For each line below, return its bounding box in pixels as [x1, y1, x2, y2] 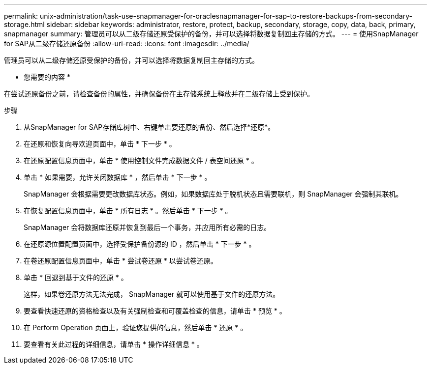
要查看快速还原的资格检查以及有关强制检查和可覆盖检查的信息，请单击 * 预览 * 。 [24, 307, 286, 315]
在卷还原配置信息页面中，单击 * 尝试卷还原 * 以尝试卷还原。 [24, 256, 217, 265]
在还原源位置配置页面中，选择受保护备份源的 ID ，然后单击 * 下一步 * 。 [24, 240, 256, 248]
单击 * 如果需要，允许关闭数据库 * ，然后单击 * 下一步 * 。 [24, 173, 212, 181]
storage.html [4, 20, 45, 28]
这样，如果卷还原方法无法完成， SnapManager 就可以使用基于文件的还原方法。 [24, 290, 280, 298]
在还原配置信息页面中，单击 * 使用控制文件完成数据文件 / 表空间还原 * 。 [24, 156, 258, 165]
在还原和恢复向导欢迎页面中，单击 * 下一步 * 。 [24, 140, 176, 148]
